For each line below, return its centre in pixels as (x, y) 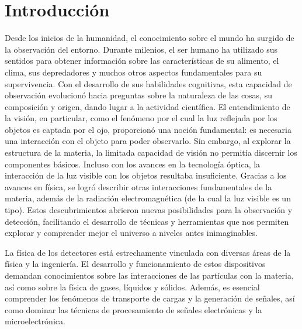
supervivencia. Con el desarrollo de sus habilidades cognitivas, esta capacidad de (148, 83)
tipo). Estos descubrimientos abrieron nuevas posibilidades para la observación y (149, 210)
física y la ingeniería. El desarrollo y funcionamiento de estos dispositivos (135, 264)
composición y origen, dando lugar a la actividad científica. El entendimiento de (147, 106)
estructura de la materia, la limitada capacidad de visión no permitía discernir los (151, 152)
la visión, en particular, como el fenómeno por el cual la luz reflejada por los (141, 118)
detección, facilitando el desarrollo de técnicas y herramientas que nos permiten (147, 221)
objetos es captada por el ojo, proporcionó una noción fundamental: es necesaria (148, 129)
